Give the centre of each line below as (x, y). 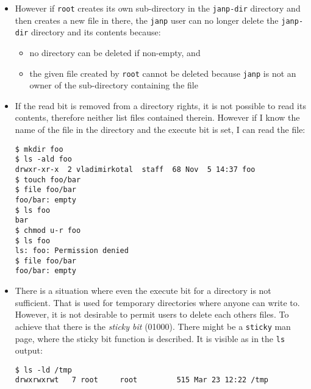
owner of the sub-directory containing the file (114, 85)
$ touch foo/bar (48, 180)
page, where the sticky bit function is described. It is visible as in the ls (150, 338)
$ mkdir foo (39, 149)
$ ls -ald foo (43, 159)
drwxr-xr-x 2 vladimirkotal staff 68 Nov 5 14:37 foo (135, 169)
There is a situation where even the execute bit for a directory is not (143, 291)
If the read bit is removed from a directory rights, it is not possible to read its (160, 105)
